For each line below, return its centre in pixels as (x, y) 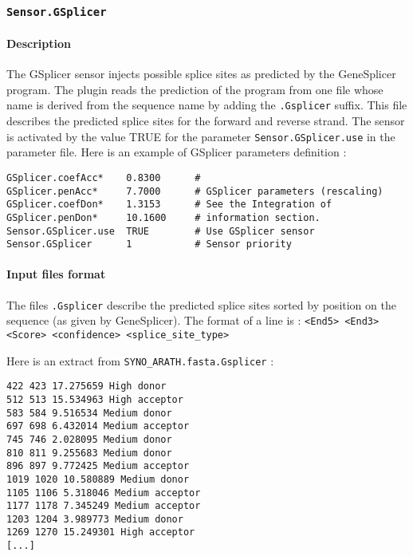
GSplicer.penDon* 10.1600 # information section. (163, 217)
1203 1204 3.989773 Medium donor (95, 519)
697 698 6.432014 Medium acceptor (98, 426)
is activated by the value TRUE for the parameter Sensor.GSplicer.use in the (201, 136)
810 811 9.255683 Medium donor (89, 453)
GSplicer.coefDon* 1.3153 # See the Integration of (169, 205)
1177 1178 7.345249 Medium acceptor (104, 506)
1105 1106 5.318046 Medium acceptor (104, 493)
